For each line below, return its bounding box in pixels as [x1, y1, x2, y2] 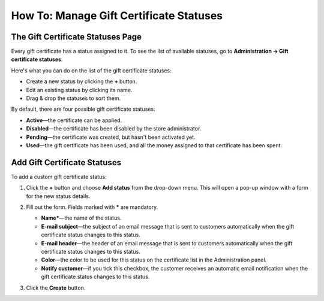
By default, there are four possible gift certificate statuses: [11, 105, 155, 113]
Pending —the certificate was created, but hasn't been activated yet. [26, 133, 196, 141]
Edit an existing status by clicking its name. [26, 86, 133, 93]
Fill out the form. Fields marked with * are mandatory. [26, 203, 158, 211]
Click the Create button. [26, 284, 86, 291]
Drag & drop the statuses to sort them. [26, 95, 121, 102]
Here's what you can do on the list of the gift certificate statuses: [11, 66, 172, 74]
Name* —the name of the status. [41, 214, 122, 221]
